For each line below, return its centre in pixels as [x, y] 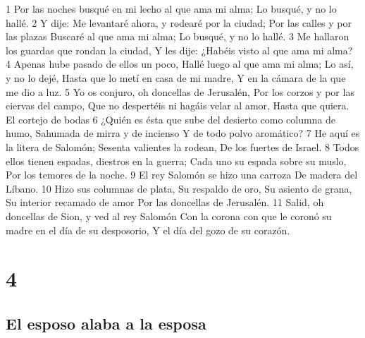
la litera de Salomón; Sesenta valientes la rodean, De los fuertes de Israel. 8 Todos [182, 146]
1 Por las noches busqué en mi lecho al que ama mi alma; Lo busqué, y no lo [171, 8]
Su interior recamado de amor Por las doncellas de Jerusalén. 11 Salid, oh [165, 202]
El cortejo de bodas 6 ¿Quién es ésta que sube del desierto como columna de [171, 119]
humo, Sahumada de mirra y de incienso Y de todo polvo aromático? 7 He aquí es [183, 133]
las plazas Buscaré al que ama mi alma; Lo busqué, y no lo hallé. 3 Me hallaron [178, 36]
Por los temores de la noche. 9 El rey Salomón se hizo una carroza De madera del [182, 175]
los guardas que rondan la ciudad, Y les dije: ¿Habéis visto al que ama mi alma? [179, 50]
